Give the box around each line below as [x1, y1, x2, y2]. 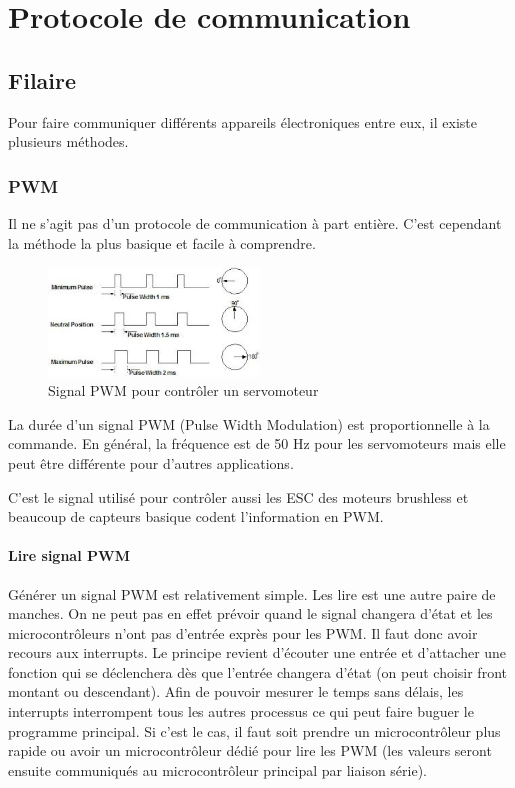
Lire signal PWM [8, 545, 130, 566]
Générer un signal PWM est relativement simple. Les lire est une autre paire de [8, 583, 496, 604]
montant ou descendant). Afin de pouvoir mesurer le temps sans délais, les [8, 681, 464, 702]
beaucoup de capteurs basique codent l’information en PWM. [8, 506, 384, 527]
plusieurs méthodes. [8, 131, 129, 152]
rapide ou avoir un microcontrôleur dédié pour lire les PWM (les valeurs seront [8, 740, 492, 761]
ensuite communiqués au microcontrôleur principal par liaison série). [8, 759, 428, 780]
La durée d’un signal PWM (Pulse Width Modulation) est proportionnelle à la [8, 413, 490, 434]
